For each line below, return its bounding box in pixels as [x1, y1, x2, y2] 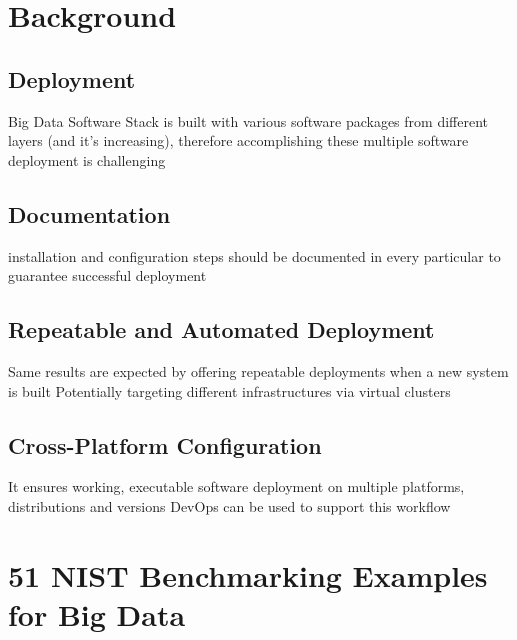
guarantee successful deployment [8, 265, 207, 286]
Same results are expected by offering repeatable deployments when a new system [8, 360, 509, 381]
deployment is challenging [8, 149, 166, 170]
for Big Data [8, 593, 186, 634]
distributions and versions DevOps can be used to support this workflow [8, 495, 451, 516]
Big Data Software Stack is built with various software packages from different [8, 110, 488, 131]
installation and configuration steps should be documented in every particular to [8, 245, 501, 266]
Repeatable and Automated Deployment [8, 314, 435, 345]
